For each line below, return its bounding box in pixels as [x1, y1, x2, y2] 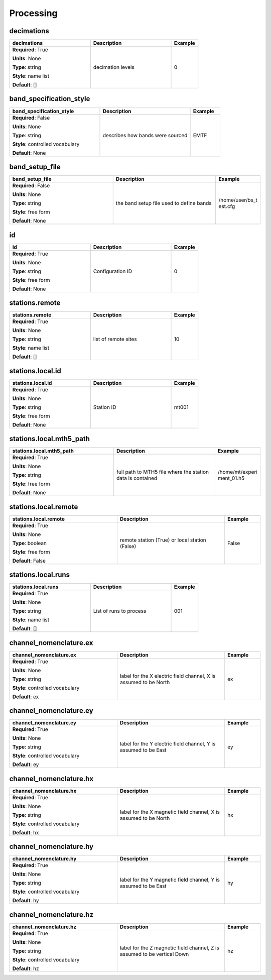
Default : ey [12, 761, 39, 768]
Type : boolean [12, 539, 47, 547]
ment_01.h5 [217, 475, 245, 482]
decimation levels [93, 64, 135, 71]
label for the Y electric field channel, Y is [119, 740, 216, 747]
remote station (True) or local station [119, 536, 207, 543]
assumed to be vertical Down [119, 950, 189, 957]
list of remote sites [93, 336, 138, 343]
